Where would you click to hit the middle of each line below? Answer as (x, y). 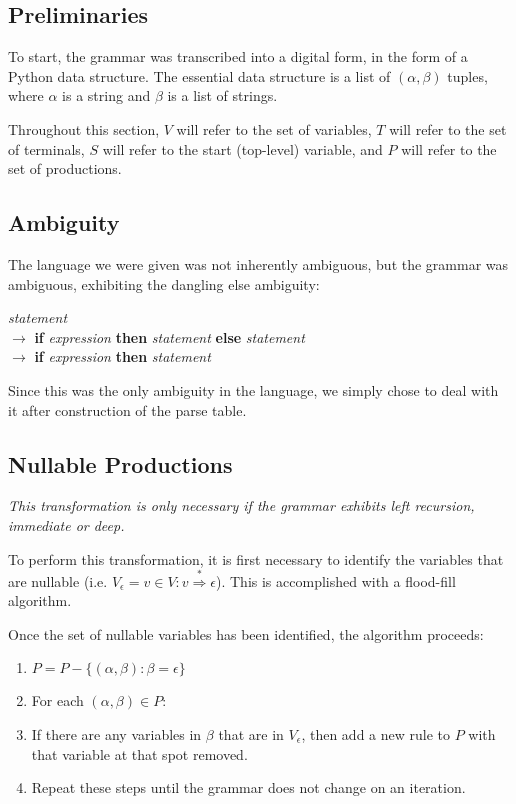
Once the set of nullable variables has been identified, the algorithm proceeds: (246, 633)
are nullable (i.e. (58, 580)
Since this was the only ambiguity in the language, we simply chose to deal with (253, 389)
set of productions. (65, 168)
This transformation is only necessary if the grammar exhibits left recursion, (241, 505)
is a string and (106, 95)
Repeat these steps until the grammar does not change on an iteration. (248, 787)
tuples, (467, 75)
